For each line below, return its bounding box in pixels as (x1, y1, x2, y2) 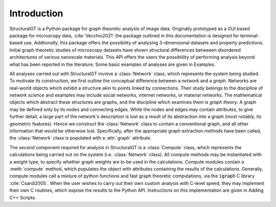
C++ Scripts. (9, 194, 36, 200)
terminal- (240, 32, 260, 38)
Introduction (9, 8, 63, 19)
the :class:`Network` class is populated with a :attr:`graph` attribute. (9, 135, 152, 141)
